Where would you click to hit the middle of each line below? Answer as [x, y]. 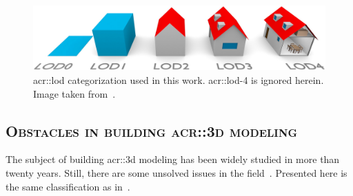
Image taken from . [74, 93]
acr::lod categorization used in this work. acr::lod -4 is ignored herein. [179, 80]
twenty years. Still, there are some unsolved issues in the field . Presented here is [176, 172]
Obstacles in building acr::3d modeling [151, 130]
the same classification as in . [68, 186]
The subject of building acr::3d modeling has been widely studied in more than [173, 159]
